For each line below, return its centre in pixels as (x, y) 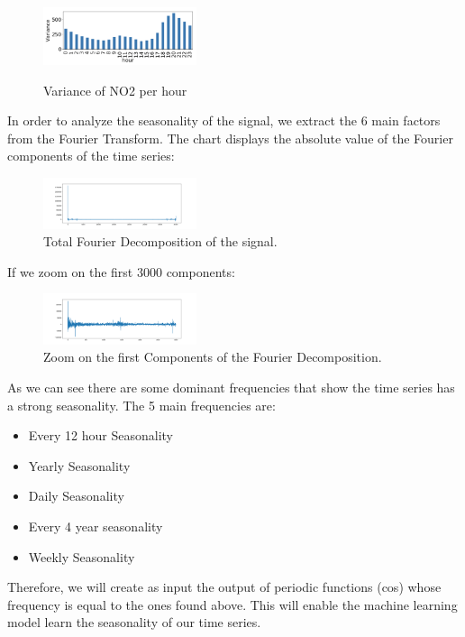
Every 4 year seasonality (96, 526)
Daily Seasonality (76, 496)
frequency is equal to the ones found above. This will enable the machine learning (232, 604)
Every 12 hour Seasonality (100, 435)
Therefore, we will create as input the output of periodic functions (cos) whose (224, 587)
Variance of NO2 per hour (115, 90)
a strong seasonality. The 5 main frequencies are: (141, 405)
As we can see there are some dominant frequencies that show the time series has (231, 387)
